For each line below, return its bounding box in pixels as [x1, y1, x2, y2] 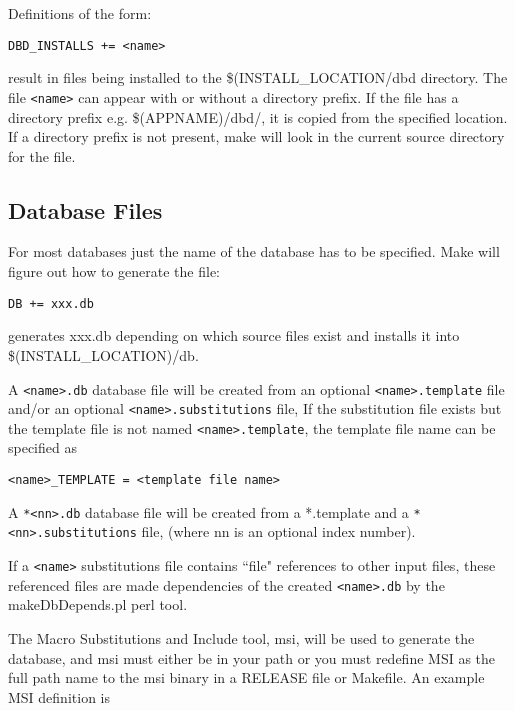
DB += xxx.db [8, 296, 94, 311]
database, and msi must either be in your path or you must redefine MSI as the [8, 647, 496, 668]
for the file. [8, 145, 76, 166]
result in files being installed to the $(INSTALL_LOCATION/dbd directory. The [8, 67, 508, 88]
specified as [8, 437, 77, 458]
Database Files [8, 194, 163, 225]
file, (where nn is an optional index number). [141, 521, 416, 542]
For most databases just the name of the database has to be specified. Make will [8, 241, 500, 262]
